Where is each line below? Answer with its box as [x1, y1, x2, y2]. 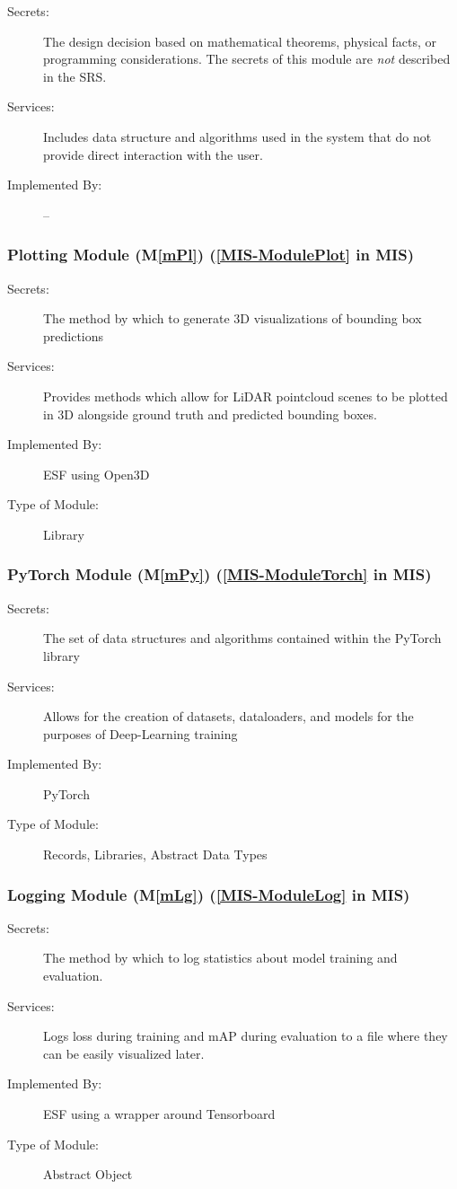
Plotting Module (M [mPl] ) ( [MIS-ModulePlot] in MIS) [7, 243, 415, 266]
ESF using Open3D [43, 464, 150, 483]
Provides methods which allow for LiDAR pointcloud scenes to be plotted [43, 386, 448, 405]
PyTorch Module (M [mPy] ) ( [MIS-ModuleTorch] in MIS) [7, 563, 432, 586]
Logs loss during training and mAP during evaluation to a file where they [43, 1026, 448, 1045]
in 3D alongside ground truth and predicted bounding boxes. [43, 404, 377, 423]
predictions [43, 326, 104, 345]
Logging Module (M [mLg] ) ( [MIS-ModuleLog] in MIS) [7, 883, 410, 905]
